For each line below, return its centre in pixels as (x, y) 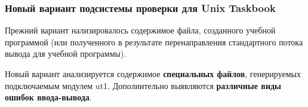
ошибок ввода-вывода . (48, 97)
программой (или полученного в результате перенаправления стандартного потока (154, 42)
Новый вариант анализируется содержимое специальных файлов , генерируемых (153, 74)
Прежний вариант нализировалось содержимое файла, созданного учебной (140, 30)
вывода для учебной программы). (66, 53)
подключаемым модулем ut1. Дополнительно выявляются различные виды (143, 85)
